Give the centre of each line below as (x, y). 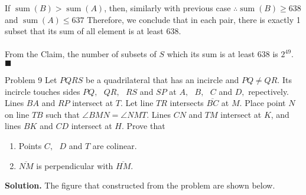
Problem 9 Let (31, 79)
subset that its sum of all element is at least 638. (93, 31)
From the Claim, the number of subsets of (81, 54)
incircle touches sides (43, 91)
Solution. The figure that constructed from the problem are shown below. (140, 185)
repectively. (269, 91)
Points (30, 145)
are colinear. (115, 145)
